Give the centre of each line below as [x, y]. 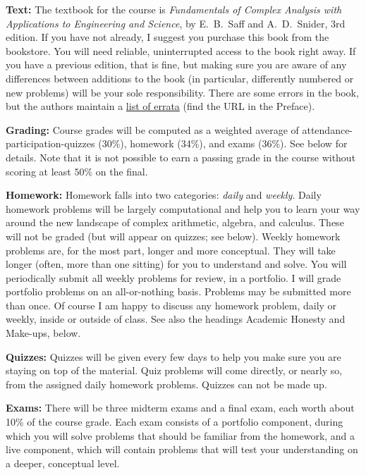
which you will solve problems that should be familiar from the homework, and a [181, 435]
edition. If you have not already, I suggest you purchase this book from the [167, 37]
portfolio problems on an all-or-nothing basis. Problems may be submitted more [178, 291]
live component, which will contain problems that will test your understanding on [182, 449]
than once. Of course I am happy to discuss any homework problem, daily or [171, 305]
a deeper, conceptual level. [63, 463]
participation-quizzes [50, 143]
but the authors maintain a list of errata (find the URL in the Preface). [160, 106]
